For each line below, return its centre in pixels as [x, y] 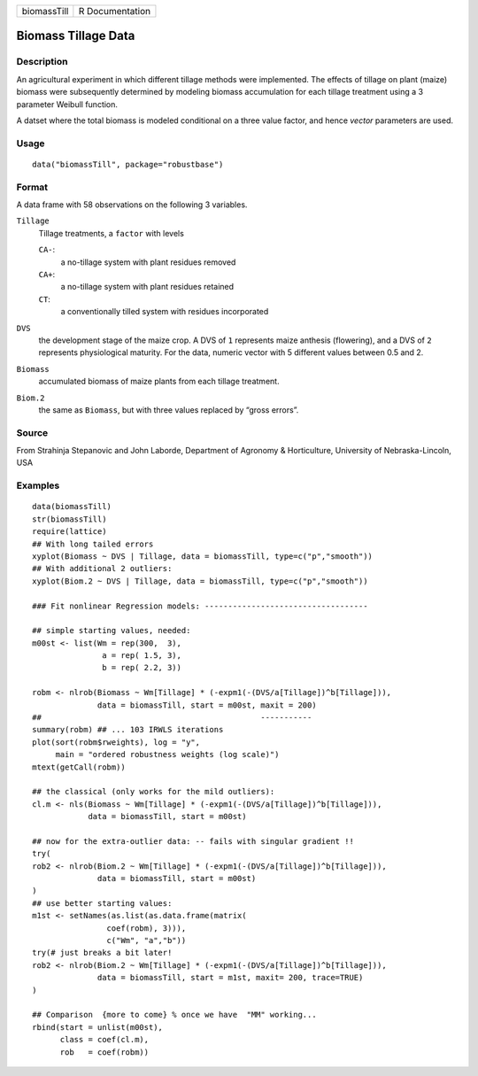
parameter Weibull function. [67, 104]
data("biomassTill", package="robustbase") [128, 164]
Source [32, 432]
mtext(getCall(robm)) [79, 767]
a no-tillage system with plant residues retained [147, 287]
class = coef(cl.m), [104, 1040]
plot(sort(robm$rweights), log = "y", [116, 742]
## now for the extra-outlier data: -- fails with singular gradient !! [193, 841]
